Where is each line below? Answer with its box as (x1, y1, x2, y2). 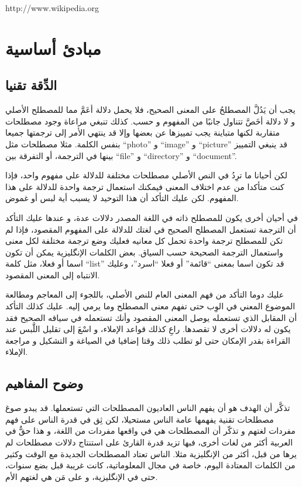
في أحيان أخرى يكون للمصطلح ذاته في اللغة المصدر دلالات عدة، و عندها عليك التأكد (5, 211, 298, 223)
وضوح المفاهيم (5, 374, 84, 392)
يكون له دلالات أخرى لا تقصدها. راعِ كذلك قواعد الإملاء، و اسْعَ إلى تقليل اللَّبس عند (5, 323, 291, 335)
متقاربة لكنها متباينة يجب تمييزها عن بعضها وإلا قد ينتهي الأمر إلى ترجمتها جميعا (5, 126, 280, 139)
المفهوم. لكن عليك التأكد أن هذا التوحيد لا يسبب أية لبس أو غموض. (5, 192, 239, 204)
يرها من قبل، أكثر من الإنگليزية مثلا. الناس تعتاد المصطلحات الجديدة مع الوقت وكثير (5, 447, 297, 460)
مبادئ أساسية (5, 36, 101, 60)
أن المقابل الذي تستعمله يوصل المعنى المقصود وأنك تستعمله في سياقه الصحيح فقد (5, 311, 297, 323)
